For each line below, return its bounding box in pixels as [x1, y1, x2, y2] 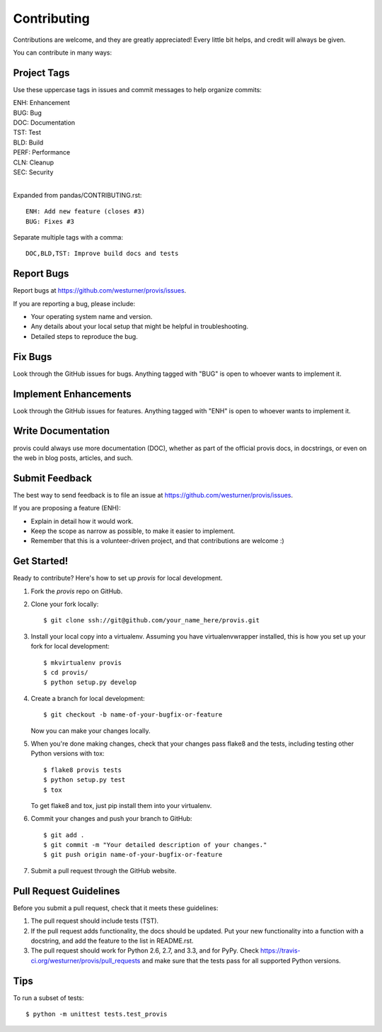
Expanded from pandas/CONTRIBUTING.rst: [13, 191, 142, 199]
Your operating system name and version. [30, 313, 153, 320]
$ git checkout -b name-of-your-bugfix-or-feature [43, 711, 223, 719]
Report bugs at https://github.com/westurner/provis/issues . [13, 286, 187, 295]
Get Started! [13, 555, 69, 567]
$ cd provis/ [43, 668, 88, 676]
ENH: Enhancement [13, 99, 70, 107]
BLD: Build [13, 138, 44, 147]
